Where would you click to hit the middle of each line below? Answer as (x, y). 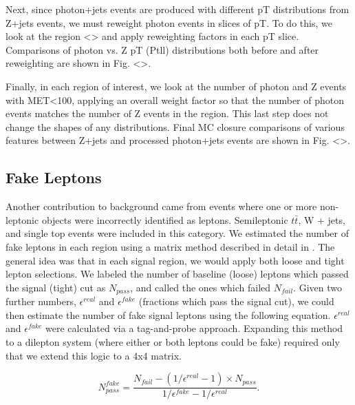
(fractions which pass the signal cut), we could (236, 301)
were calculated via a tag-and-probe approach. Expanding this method (194, 328)
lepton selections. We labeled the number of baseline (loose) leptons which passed (177, 274)
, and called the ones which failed (201, 287)
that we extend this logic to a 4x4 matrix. (94, 355)
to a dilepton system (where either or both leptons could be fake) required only (173, 341)
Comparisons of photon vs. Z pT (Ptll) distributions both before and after (162, 49)
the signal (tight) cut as (56, 287)
